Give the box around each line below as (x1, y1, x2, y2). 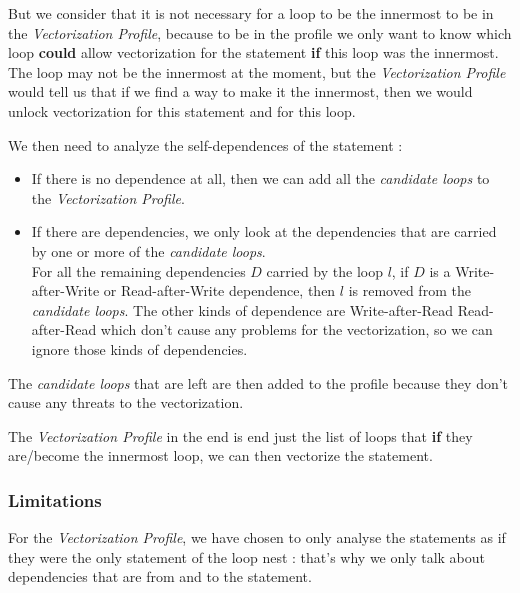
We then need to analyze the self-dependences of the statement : (8, 134, 403, 155)
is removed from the (348, 280, 471, 301)
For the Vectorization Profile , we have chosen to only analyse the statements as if (8, 527, 506, 548)
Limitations (8, 487, 102, 512)
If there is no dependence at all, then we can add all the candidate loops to (31, 168, 490, 189)
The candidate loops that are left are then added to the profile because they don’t (8, 372, 509, 393)
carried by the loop (266, 260, 383, 281)
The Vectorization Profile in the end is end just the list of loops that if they (8, 425, 473, 446)
